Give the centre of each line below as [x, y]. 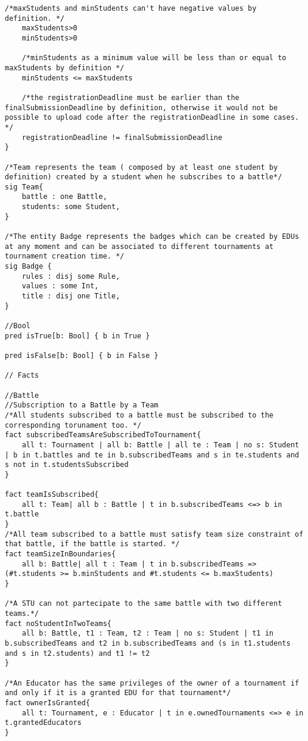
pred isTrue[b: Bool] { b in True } [77, 336]
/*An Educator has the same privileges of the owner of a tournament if [152, 683]
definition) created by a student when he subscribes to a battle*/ [144, 177]
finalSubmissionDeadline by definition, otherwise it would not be [141, 108]
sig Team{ [24, 187]
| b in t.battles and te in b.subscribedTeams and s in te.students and [152, 455]
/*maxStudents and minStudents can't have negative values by [131, 8]
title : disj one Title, [71, 296]
